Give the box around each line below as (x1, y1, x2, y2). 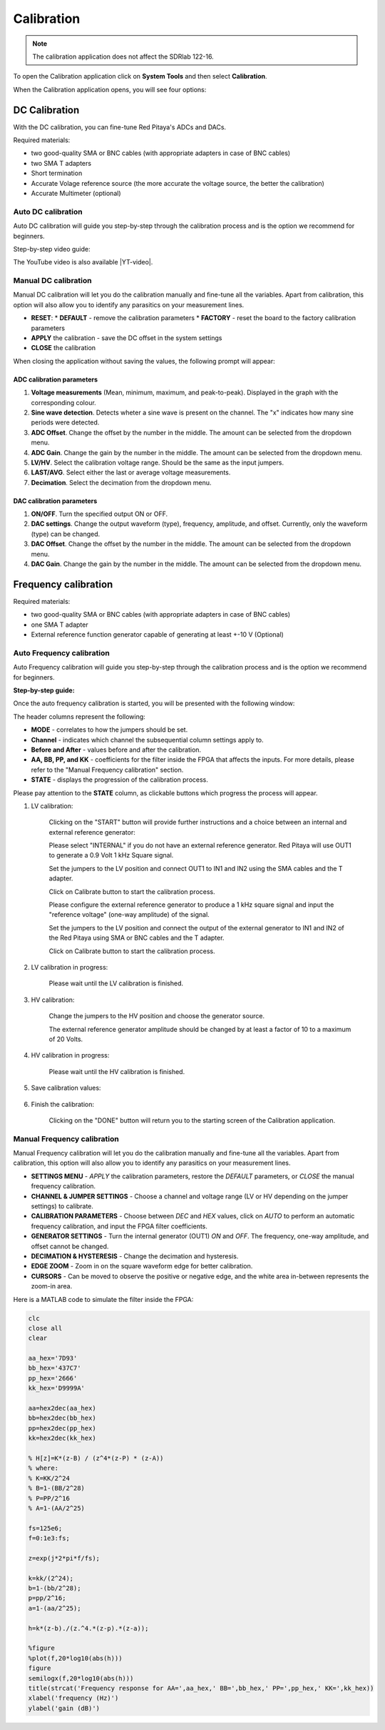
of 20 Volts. (48, 1035, 83, 1043)
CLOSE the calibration (31, 344, 96, 352)
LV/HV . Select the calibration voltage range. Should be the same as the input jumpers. (31, 458, 284, 467)
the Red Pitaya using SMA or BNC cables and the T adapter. (48, 933, 225, 943)
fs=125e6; (28, 1524, 63, 1532)
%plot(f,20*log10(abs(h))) (28, 1654, 123, 1662)
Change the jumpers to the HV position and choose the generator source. (48, 1012, 265, 1020)
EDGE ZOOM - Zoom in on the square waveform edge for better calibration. (31, 1262, 253, 1271)
